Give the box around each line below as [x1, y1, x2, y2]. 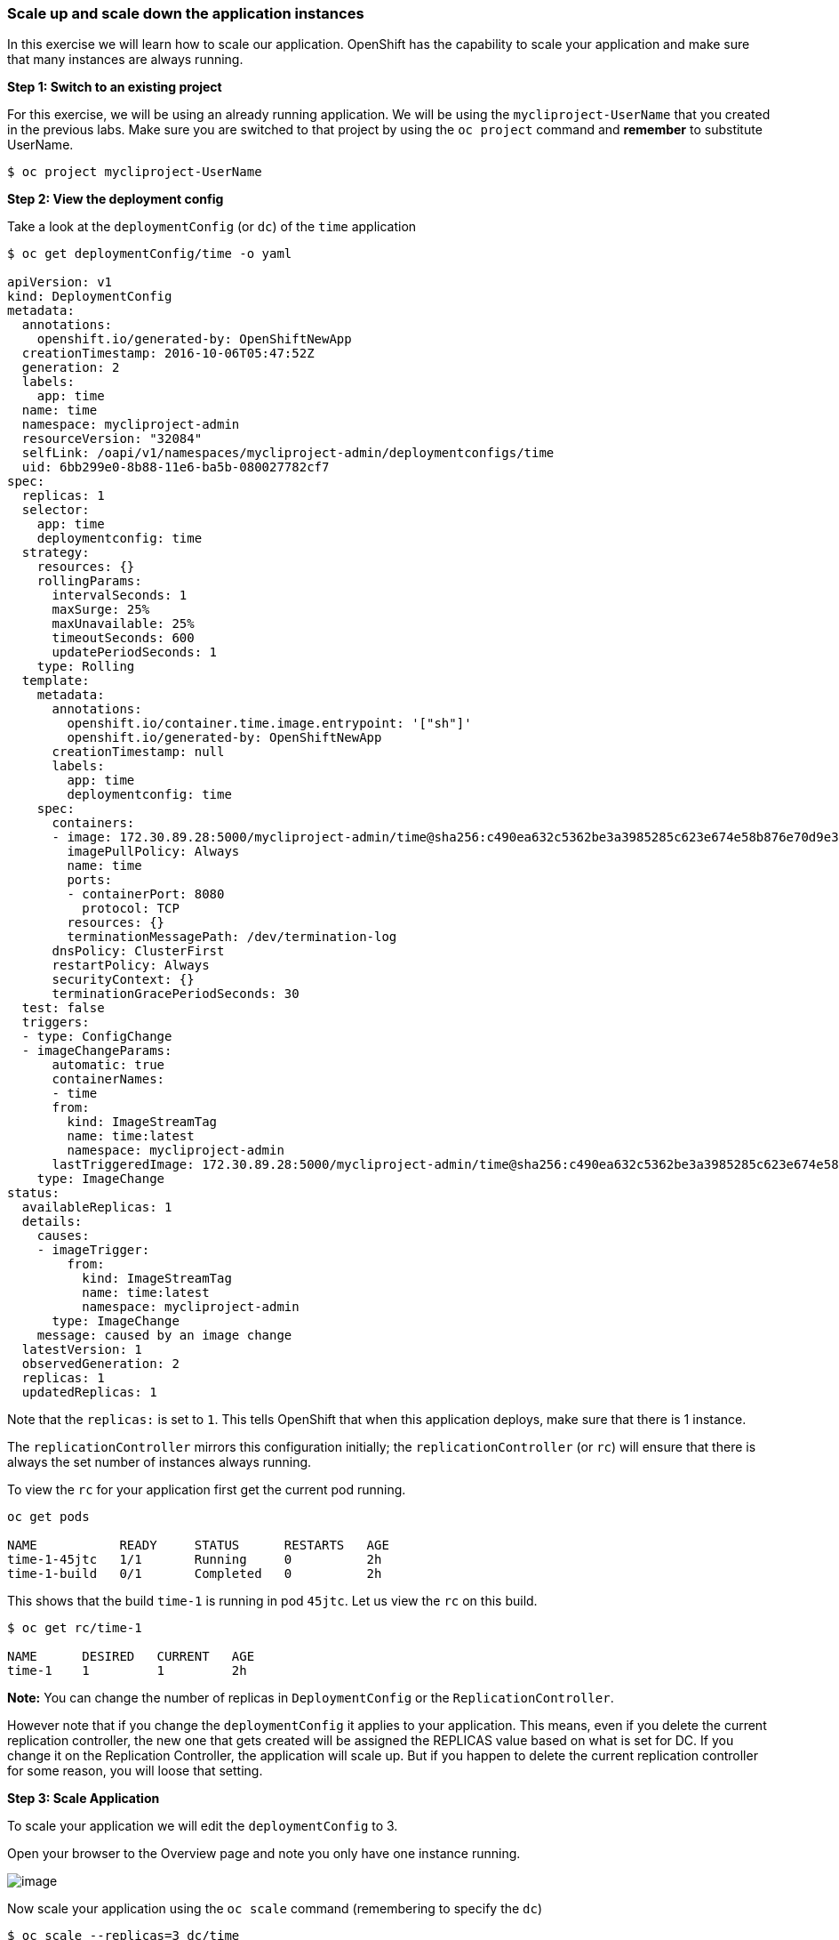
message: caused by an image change [36, 1328, 292, 1343]
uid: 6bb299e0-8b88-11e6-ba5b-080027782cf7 [21, 460, 330, 475]
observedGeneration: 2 [21, 1356, 180, 1372]
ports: [67, 873, 113, 888]
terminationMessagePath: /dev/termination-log [67, 930, 397, 945]
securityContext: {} [52, 972, 195, 987]
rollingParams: [36, 574, 142, 589]
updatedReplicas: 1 [21, 1385, 157, 1400]
